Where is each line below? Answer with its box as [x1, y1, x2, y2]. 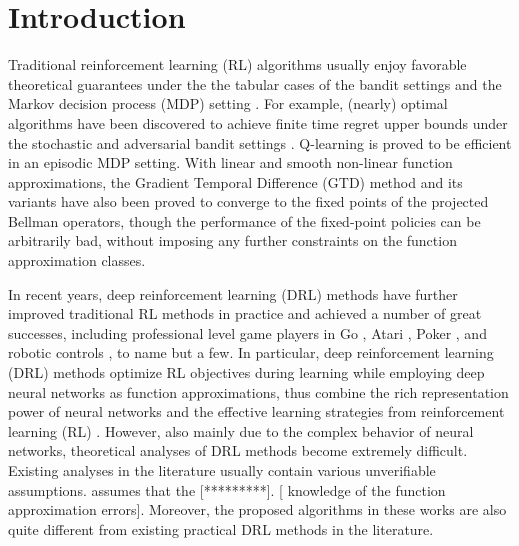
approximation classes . [8, 250, 146, 271]
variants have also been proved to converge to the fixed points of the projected [8, 191, 489, 212]
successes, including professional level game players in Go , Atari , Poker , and [8, 322, 487, 343]
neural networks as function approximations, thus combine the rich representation [8, 381, 509, 402]
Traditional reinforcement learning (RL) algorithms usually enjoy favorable [8, 54, 467, 75]
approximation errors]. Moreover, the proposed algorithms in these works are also [8, 499, 507, 520]
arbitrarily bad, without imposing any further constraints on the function [8, 230, 457, 251]
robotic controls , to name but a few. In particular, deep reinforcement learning [8, 342, 494, 363]
